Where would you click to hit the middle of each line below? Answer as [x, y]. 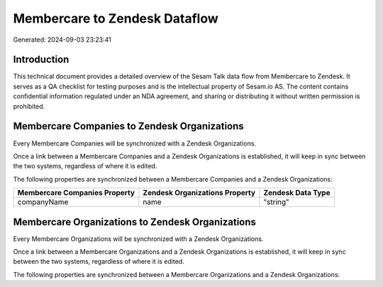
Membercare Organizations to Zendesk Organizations [135, 222]
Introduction [41, 60]
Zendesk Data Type [297, 193]
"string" [277, 202]
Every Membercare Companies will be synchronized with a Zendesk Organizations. [135, 143]
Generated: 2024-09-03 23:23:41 [62, 40]
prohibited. [29, 106]
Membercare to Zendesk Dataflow [116, 18]
